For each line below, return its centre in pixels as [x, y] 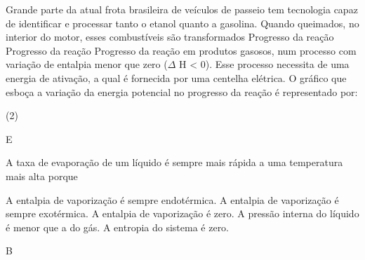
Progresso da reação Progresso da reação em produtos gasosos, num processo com [181, 50]
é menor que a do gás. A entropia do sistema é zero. [118, 227]
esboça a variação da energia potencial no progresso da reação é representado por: [182, 91]
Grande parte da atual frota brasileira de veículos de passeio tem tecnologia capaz [182, 9]
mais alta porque [42, 176]
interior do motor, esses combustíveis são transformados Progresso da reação [170, 37]
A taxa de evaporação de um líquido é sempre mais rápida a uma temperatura [174, 162]
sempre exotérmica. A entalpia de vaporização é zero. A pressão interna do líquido [182, 213]
